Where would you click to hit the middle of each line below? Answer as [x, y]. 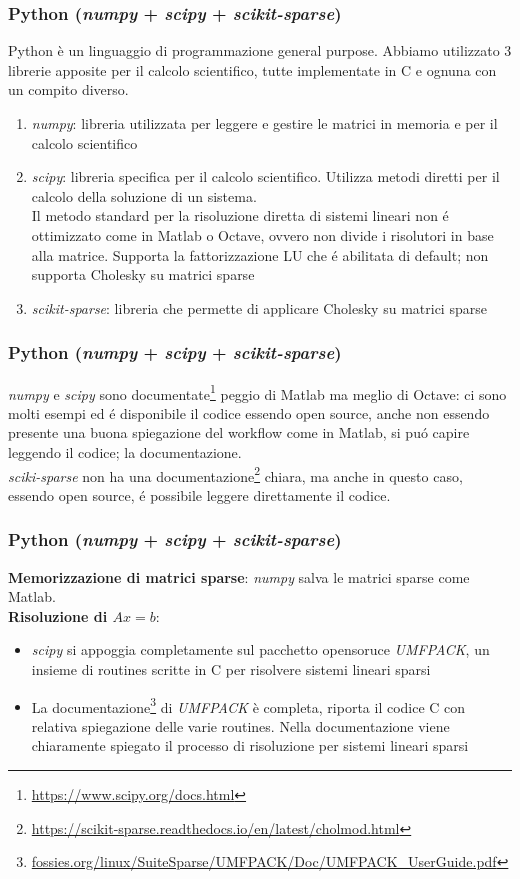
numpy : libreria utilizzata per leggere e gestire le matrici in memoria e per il [264, 123]
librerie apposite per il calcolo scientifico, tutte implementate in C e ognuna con [252, 69]
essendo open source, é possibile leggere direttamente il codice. [199, 494]
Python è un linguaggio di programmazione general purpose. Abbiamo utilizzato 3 [260, 50]
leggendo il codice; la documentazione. [125, 452]
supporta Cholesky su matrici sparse [143, 274]
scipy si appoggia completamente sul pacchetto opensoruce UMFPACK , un [260, 649]
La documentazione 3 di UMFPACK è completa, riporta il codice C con [248, 705]
